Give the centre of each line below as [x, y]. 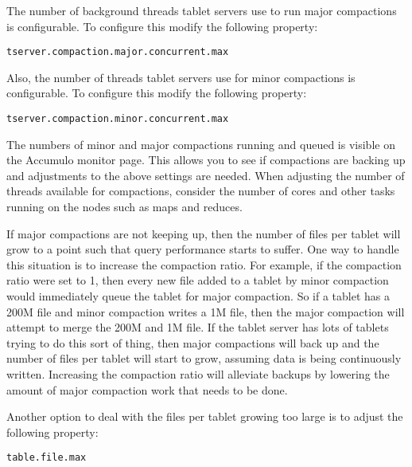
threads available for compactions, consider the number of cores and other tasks [201, 191]
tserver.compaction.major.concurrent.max [118, 52]
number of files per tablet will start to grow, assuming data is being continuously [204, 358]
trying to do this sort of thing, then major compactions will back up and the [193, 342]
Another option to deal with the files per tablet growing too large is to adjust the [205, 416]
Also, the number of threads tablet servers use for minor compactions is [181, 77]
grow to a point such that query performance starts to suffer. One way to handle [203, 249]
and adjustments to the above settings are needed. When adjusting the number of [206, 175]
